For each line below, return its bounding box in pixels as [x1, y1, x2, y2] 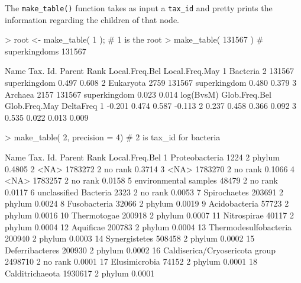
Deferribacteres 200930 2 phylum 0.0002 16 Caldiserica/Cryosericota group [5, 243, 276, 256]
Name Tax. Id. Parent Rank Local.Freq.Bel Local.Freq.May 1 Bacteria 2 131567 [5, 65, 294, 77]
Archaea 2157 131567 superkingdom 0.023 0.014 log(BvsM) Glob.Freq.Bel [5, 88, 271, 100]
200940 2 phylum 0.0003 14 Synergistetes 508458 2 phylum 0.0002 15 [5, 232, 255, 245]
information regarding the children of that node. [5, 13, 179, 25]
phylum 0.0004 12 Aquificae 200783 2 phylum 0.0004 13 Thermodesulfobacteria [5, 220, 292, 233]
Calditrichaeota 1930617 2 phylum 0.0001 [5, 266, 155, 279]
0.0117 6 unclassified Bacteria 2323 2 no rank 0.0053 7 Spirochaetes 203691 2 [5, 185, 284, 198]
